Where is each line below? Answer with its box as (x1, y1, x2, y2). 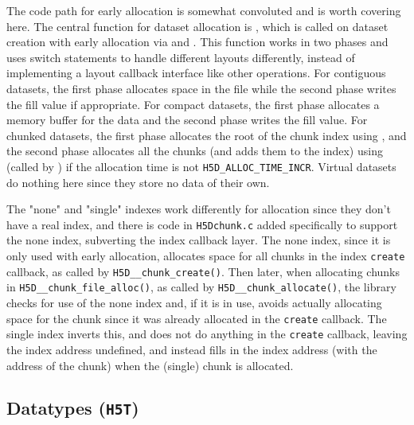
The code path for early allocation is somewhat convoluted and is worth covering (6, 2, 401, 18)
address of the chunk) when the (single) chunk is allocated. (6, 357, 294, 373)
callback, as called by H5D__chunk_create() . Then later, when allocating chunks (6, 263, 400, 279)
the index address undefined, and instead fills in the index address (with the (6, 341, 377, 357)
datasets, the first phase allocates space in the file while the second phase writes (6, 80, 396, 96)
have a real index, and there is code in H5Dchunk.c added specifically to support (6, 216, 398, 232)
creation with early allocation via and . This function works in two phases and (6, 33, 389, 50)
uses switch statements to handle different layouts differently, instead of (6, 49, 355, 65)
